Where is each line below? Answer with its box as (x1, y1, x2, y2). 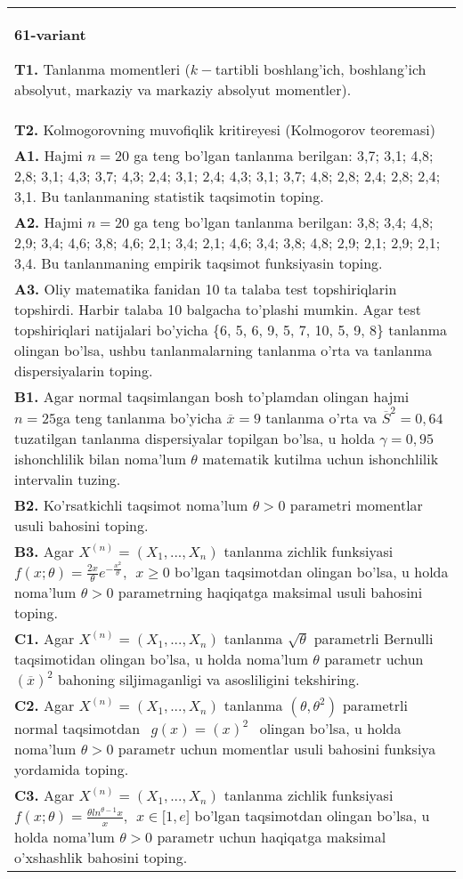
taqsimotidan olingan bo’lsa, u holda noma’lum (14, 649, 309, 670)
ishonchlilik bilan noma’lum (14, 448, 187, 469)
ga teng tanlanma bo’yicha (55, 407, 223, 428)
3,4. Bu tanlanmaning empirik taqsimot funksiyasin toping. (14, 253, 383, 273)
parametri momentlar (289, 494, 423, 515)
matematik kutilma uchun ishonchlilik (202, 448, 439, 469)
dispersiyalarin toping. (14, 360, 153, 381)
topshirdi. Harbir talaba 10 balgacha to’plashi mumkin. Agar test (14, 299, 421, 319)
